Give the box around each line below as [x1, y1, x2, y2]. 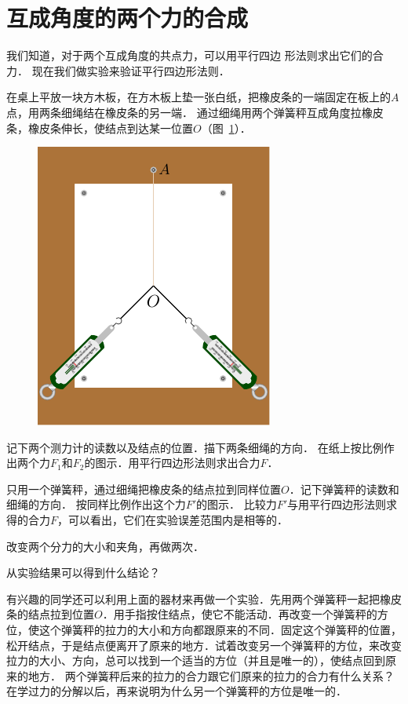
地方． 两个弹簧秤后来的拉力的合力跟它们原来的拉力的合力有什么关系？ [27, 667, 395, 684]
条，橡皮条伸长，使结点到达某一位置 [6, 119, 193, 136]
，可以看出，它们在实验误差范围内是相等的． [57, 512, 289, 528]
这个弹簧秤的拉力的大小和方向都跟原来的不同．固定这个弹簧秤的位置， [38, 622, 402, 638]
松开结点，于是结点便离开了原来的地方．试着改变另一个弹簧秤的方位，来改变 [6, 637, 402, 653]
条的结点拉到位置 [6, 606, 94, 622]
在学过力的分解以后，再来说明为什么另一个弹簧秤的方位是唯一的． [6, 683, 347, 699]
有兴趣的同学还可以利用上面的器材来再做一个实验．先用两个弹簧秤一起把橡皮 [6, 590, 402, 607]
